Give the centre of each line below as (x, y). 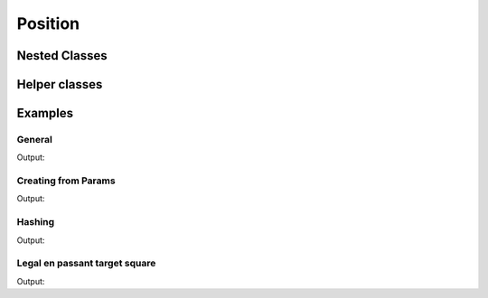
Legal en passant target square (86, 264)
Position (48, 23)
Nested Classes (62, 56)
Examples (45, 113)
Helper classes (60, 84)
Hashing (36, 222)
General (35, 139)
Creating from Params (66, 181)
